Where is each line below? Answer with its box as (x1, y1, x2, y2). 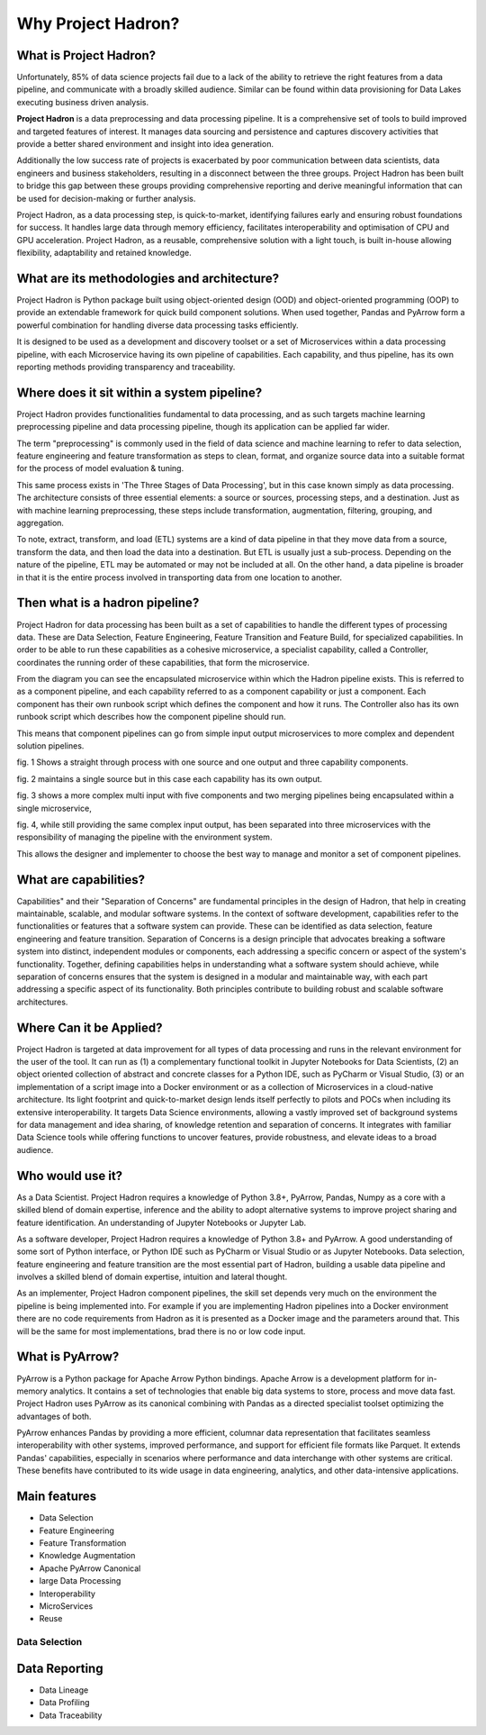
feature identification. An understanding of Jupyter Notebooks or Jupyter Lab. (16, 1217, 307, 1228)
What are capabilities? (16, 872, 146, 887)
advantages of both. (16, 1411, 92, 1422)
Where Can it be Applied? (16, 1020, 163, 1035)
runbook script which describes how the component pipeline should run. (16, 712, 286, 722)
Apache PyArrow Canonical (39, 1563, 141, 1574)
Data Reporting (16, 1660, 103, 1676)
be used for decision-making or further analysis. (16, 193, 196, 204)
